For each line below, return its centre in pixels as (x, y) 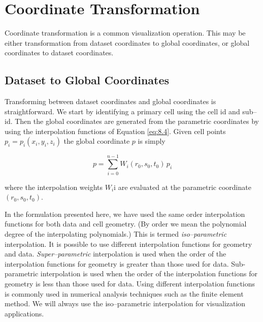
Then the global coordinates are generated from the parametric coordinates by (137, 121)
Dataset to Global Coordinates (87, 80)
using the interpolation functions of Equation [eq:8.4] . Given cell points (115, 131)
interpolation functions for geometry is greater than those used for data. (117, 263)
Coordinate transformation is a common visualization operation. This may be (125, 33)
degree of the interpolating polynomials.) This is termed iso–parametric (116, 233)
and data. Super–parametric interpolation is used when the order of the (116, 254)
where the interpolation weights (54, 187)
